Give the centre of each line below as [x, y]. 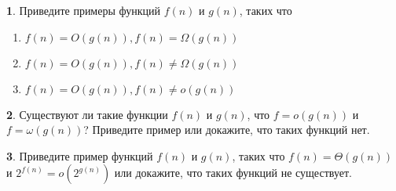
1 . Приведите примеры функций [84, 10]
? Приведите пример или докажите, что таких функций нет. [227, 130]
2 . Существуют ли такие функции [87, 114]
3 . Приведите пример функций [80, 155]
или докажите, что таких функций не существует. [233, 173]
